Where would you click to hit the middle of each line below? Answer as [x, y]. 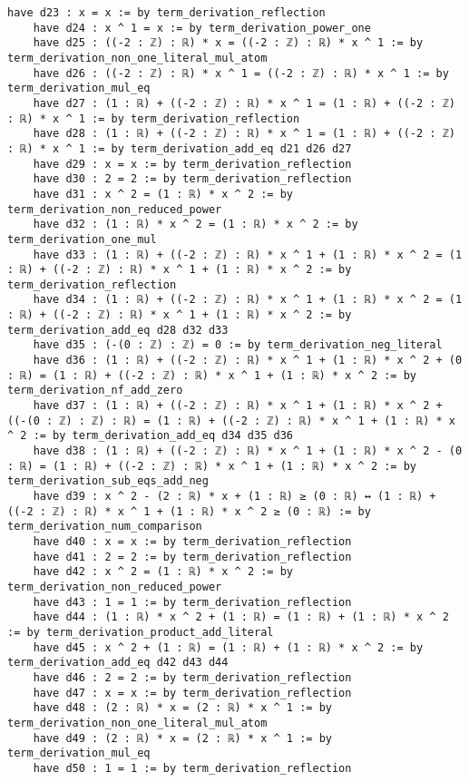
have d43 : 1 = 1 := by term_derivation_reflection [192, 602]
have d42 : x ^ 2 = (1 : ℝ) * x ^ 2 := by [163, 572]
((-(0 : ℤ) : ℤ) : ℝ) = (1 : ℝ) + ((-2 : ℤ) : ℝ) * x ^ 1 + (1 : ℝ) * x [231, 420]
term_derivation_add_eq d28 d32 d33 [118, 330]
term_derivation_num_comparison [105, 527]
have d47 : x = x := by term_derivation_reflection [192, 693]
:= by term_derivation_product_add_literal [141, 632]
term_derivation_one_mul [82, 239]
